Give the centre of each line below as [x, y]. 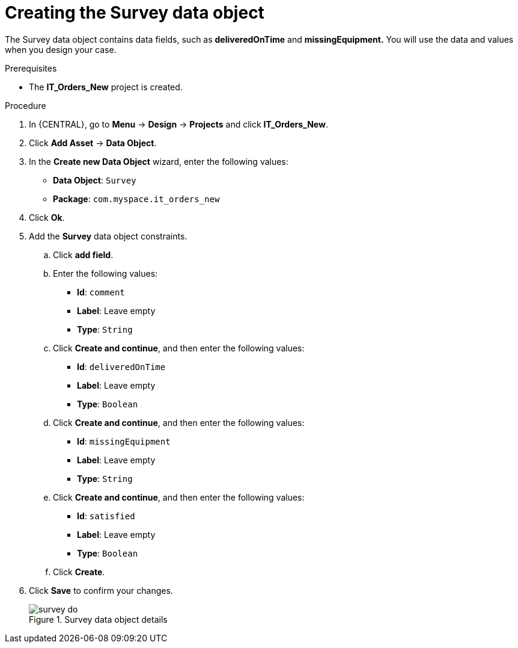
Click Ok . [47, 217]
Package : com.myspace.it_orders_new [136, 199]
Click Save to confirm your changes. [101, 590]
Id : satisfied [106, 516]
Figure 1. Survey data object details [98, 619]
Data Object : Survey [95, 180]
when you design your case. [61, 49]
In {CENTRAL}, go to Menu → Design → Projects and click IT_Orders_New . [178, 124]
